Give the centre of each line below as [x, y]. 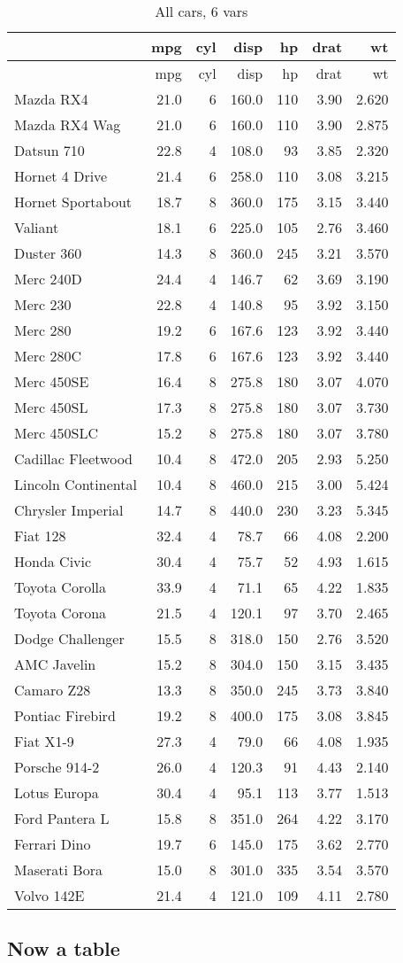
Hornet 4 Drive [61, 176]
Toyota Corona [61, 613]
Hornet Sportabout [73, 202]
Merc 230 [43, 304]
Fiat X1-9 [44, 741]
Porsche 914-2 [57, 767]
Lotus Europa [57, 792]
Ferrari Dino [53, 844]
